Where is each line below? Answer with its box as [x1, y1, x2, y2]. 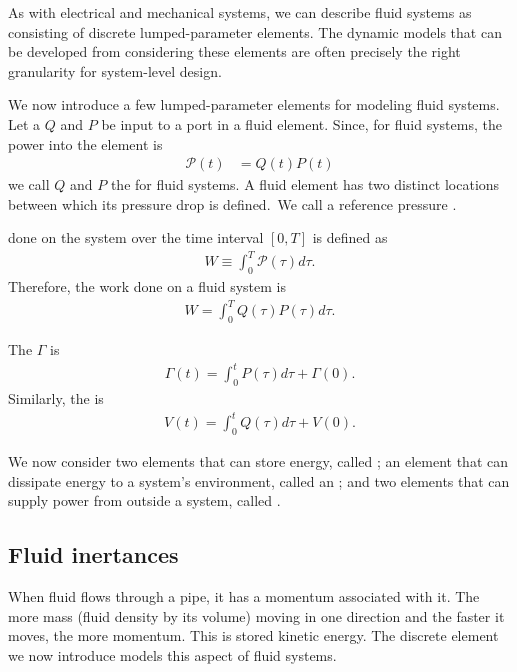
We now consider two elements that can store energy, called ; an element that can [8, 451, 508, 472]
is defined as [312, 227, 388, 248]
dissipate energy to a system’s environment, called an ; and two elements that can [8, 470, 510, 491]
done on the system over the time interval [8, 227, 264, 248]
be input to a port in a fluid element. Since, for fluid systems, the [101, 113, 502, 134]
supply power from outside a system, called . [8, 490, 281, 511]
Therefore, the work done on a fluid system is [8, 276, 286, 297]
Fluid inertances [8, 539, 179, 570]
